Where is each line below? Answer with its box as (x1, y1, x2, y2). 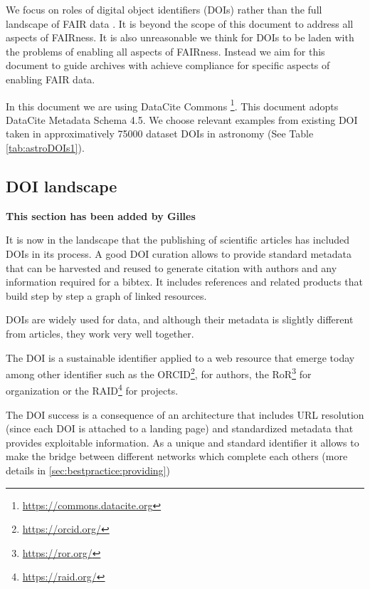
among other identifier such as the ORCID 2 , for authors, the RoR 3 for (6, 365, 312, 381)
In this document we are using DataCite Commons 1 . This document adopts (6, 96, 339, 113)
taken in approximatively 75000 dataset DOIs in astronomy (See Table (6, 126, 314, 141)
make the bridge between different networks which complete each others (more (6, 449, 348, 464)
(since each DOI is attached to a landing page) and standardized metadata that (6, 421, 354, 436)
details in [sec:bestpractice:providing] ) (6, 463, 170, 478)
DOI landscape (6, 174, 117, 197)
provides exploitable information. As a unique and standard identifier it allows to (6, 434, 359, 449)
